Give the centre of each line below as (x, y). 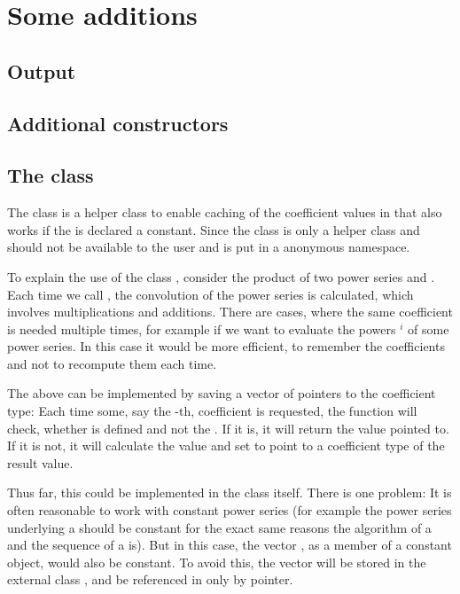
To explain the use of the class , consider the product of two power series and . (221, 276)
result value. (40, 462)
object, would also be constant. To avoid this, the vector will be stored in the (217, 562)
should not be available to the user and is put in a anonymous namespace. (209, 247)
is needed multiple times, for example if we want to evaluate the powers (202, 328)
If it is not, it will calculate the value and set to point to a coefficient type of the (226, 445)
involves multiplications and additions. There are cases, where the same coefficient (230, 312)
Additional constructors (118, 123)
